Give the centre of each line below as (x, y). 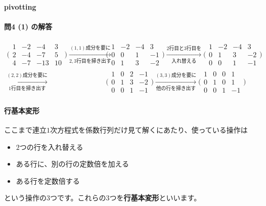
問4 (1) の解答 (28, 26)
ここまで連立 (25, 130)
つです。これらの (78, 198)
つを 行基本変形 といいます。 (155, 198)
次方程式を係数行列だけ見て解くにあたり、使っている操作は (149, 130)
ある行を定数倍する (48, 180)
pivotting (20, 6)
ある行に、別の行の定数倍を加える (72, 164)
